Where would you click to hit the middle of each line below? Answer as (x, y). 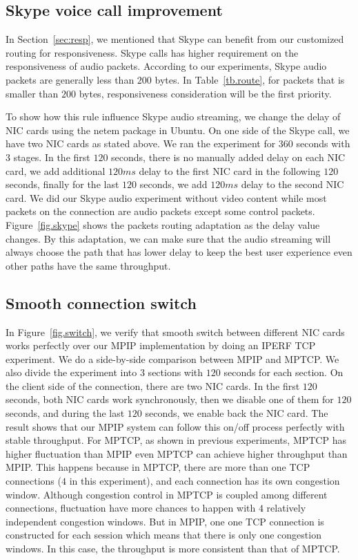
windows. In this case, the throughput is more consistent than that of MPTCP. (173, 548)
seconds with (323, 143)
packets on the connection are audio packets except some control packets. (160, 211)
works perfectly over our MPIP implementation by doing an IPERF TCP (161, 345)
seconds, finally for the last (62, 184)
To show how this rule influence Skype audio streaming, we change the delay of (173, 116)
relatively (286, 508)
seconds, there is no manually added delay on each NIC (228, 157)
